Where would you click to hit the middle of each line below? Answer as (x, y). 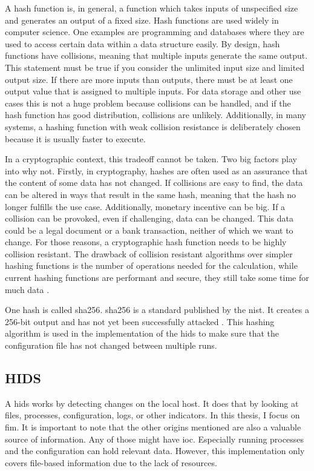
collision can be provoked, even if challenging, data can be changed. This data (149, 218)
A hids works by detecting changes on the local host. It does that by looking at (152, 403)
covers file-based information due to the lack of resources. (111, 462)
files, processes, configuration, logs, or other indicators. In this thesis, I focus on (152, 415)
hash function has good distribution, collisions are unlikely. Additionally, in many (155, 115)
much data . (27, 289)
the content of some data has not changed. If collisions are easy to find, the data (154, 183)
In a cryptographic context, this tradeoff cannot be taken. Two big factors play (151, 159)
